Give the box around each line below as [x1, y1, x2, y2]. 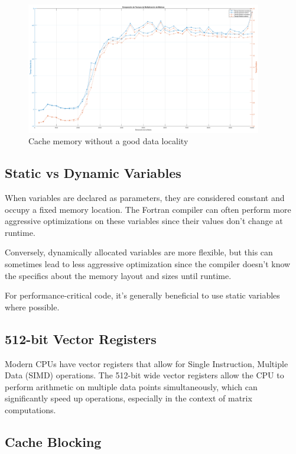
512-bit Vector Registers [5, 329, 157, 348]
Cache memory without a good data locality [28, 135, 188, 147]
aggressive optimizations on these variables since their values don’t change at [5, 215, 283, 227]
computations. [5, 404, 56, 416]
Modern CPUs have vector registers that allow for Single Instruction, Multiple [5, 357, 288, 369]
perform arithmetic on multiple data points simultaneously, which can [5, 380, 258, 393]
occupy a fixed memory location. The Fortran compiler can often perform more [5, 203, 291, 215]
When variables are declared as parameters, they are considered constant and [5, 192, 285, 204]
